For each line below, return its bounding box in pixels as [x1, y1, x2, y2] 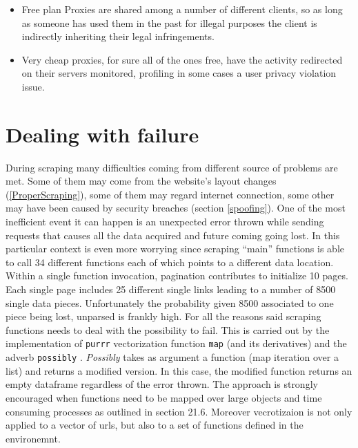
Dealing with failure [6, 120, 199, 148]
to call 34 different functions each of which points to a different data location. [6, 254, 334, 269]
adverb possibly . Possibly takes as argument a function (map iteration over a [6, 350, 339, 364]
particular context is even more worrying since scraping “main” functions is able [6, 241, 344, 256]
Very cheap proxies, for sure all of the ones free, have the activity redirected [21, 52, 343, 66]
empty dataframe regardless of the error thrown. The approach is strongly [6, 377, 318, 391]
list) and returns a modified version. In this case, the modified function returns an [6, 363, 352, 377]
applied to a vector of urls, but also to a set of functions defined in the [6, 418, 304, 432]
